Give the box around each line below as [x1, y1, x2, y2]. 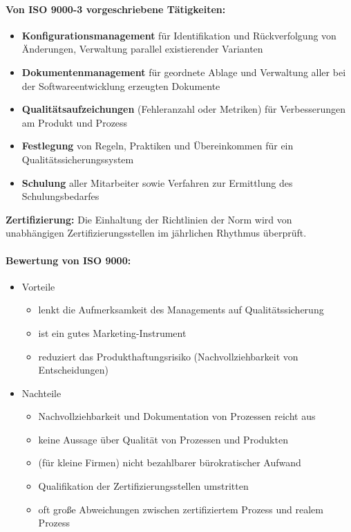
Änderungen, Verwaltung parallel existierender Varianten [21, 42, 263, 56]
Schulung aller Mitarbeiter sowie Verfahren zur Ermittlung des [21, 175, 293, 190]
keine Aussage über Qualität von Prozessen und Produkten [38, 432, 288, 446]
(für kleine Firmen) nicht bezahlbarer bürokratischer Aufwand [38, 455, 301, 470]
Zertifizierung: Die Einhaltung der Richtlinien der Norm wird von [6, 212, 292, 226]
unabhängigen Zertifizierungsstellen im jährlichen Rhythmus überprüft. [6, 226, 307, 240]
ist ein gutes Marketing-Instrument [38, 325, 187, 340]
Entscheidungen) [38, 363, 108, 377]
